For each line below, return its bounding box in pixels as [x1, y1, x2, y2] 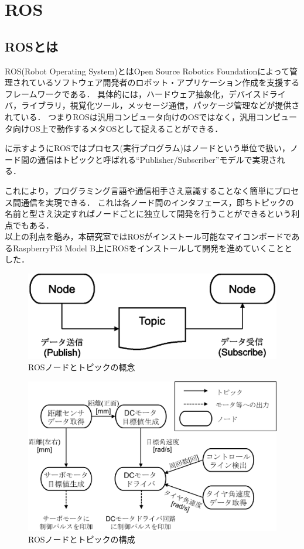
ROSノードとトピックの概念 [28, 361, 135, 373]
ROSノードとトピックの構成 [28, 533, 135, 545]
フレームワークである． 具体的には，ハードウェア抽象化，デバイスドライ [5, 87, 286, 100]
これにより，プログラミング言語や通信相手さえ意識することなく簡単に [5, 184, 275, 196]
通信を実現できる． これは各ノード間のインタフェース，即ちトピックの [21, 196, 294, 208]
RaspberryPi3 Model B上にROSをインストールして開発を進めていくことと [12, 241, 293, 254]
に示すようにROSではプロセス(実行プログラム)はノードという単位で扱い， [5, 142, 291, 154]
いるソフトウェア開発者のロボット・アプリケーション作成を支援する [37, 76, 300, 88]
